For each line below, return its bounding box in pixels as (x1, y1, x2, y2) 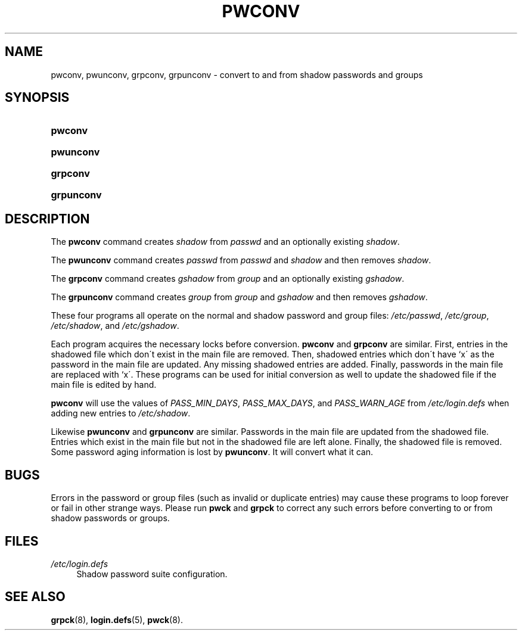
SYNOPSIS (5, 90, 70, 105)
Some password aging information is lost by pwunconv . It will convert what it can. (51, 447, 374, 457)
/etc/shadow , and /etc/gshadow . (51, 320, 179, 331)
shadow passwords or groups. (51, 513, 170, 524)
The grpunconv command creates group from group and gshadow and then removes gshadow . (51, 292, 428, 303)
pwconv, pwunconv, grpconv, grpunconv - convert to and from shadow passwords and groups (51, 69, 423, 80)
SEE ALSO (5, 589, 66, 605)
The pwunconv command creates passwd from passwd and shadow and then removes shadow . (51, 255, 431, 266)
